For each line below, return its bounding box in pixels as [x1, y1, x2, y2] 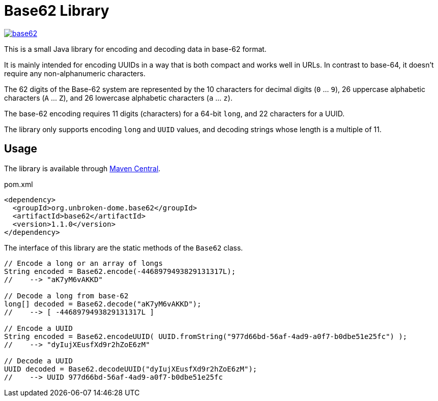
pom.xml [4, 179, 33, 189]
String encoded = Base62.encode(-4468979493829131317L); [4, 267, 236, 275]
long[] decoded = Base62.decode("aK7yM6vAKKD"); [4, 299, 201, 308]
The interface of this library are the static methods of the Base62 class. [4, 243, 243, 252]
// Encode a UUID [4, 324, 73, 332]
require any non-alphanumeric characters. [4, 69, 145, 78]
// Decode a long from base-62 [4, 291, 129, 300]
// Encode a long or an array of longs [4, 259, 163, 267]
